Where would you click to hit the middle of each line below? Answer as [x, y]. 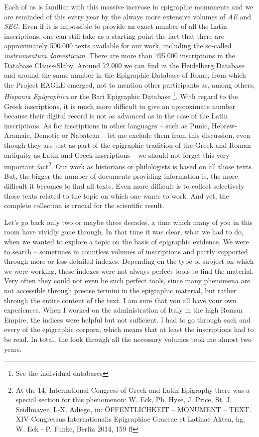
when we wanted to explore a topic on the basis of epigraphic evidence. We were [127, 241]
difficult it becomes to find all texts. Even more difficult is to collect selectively [124, 186]
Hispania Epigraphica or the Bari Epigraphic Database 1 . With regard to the [121, 95]
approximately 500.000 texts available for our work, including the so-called [118, 46]
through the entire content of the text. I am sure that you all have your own [120, 300]
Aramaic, [18, 135]
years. [13, 349]
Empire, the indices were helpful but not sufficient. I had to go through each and [127, 319]
